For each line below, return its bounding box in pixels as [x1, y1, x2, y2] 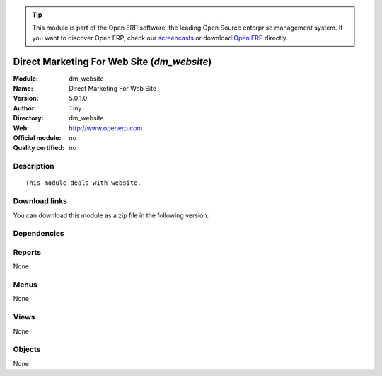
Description [13, 161, 54, 171]
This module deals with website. [25, 179, 141, 187]
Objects [13, 344, 41, 354]
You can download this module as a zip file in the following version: [13, 211, 209, 220]
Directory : [13, 114, 44, 123]
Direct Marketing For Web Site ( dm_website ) [13, 55, 212, 67]
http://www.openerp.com [69, 124, 143, 132]
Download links [13, 196, 67, 206]
